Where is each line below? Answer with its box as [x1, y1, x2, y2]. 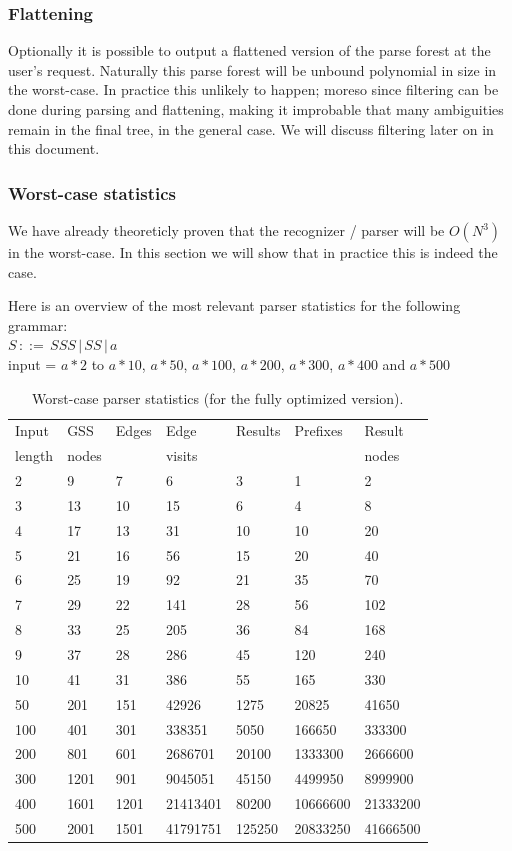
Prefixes [294, 420, 343, 441]
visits [165, 445, 198, 466]
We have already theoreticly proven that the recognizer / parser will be [8, 220, 445, 240]
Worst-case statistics [8, 180, 177, 205]
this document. [8, 138, 100, 159]
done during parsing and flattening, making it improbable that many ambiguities [8, 99, 504, 119]
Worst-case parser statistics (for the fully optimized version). [32, 387, 404, 408]
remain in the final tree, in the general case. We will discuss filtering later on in [8, 118, 494, 139]
